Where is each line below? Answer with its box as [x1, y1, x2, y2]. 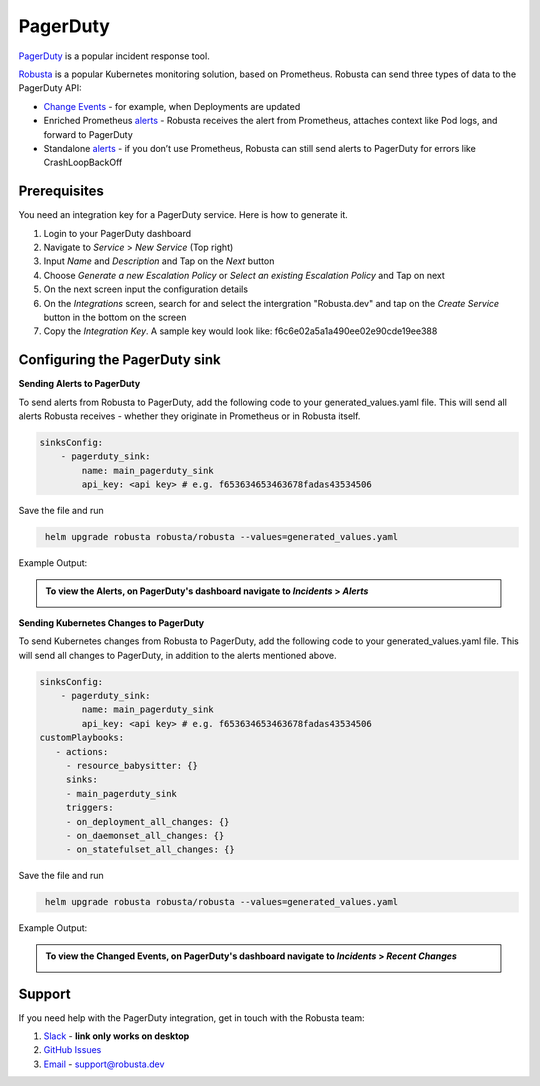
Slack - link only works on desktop [43, 1030, 190, 1042]
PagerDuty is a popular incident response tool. [18, 50, 210, 62]
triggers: [65, 802, 114, 814]
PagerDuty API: [18, 82, 82, 94]
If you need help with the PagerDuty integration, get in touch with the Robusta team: [18, 1011, 365, 1024]
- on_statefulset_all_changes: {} [65, 844, 235, 855]
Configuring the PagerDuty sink [18, 351, 221, 369]
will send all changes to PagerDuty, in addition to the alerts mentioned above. [18, 649, 337, 661]
